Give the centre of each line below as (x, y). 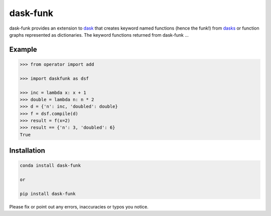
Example (23, 49)
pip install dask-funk (48, 194)
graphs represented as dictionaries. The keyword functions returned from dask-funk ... (99, 35)
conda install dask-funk (50, 166)
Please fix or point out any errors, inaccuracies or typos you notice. (79, 206)
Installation (27, 151)
